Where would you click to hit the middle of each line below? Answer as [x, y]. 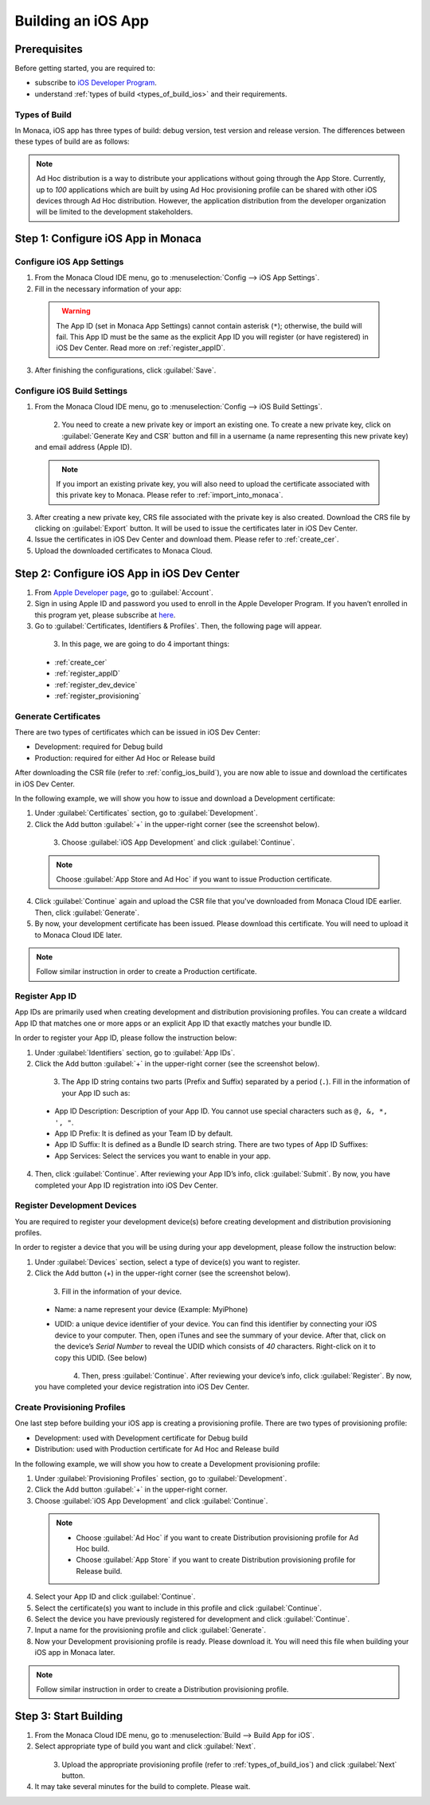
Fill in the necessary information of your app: [108, 289]
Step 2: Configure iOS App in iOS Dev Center [127, 573]
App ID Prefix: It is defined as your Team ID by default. [144, 1133]
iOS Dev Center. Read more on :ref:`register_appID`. [141, 348]
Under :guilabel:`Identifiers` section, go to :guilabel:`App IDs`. [135, 1052]
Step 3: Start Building [69, 1716]
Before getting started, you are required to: [85, 69]
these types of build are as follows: [72, 142]
